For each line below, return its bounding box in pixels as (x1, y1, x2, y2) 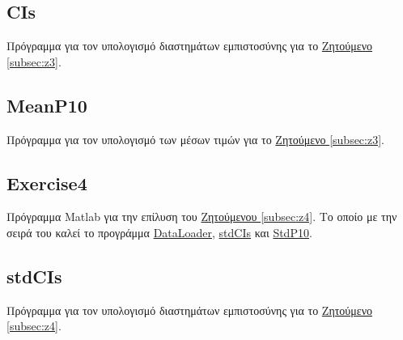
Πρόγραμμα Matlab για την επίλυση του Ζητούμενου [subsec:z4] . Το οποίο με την (6, 208, 397, 225)
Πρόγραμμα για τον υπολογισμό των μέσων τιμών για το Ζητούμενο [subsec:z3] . (6, 130, 384, 147)
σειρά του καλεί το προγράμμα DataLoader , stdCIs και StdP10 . (6, 223, 312, 240)
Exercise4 (6, 170, 87, 195)
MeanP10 (6, 92, 87, 117)
